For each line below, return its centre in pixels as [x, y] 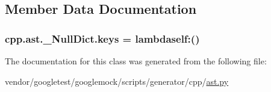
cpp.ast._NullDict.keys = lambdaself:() [102, 38]
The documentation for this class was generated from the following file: [136, 61]
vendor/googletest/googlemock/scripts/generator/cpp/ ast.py [117, 81]
